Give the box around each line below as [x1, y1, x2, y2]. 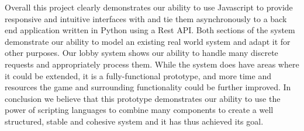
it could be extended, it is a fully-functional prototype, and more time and [5, 69, 271, 82]
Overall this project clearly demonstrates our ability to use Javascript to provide [5, 1, 293, 13]
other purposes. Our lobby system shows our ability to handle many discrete [5, 47, 278, 59]
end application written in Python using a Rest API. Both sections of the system [5, 24, 295, 36]
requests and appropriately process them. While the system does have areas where [5, 58, 299, 70]
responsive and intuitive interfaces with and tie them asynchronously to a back [5, 12, 287, 24]
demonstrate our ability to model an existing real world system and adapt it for [5, 35, 291, 47]
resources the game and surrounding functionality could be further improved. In [5, 81, 291, 93]
